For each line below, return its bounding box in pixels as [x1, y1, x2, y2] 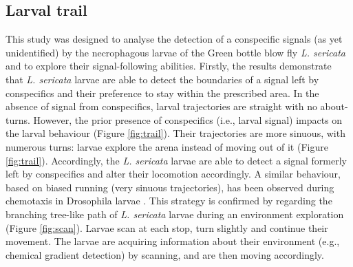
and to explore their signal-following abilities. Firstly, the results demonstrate [6, 58, 332, 73]
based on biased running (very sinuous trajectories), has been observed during [6, 180, 334, 194]
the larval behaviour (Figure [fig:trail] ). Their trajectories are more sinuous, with [6, 126, 345, 140]
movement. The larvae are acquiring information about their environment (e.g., [6, 234, 340, 248]
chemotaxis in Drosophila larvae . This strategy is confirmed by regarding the [6, 193, 332, 208]
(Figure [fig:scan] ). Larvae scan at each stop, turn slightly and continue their [6, 220, 328, 235]
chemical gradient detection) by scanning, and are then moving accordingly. [6, 247, 324, 261]
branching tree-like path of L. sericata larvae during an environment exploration [6, 206, 344, 221]
